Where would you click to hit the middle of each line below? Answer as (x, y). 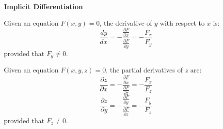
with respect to (182, 22)
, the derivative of (126, 22)
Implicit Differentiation (44, 6)
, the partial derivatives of (144, 70)
